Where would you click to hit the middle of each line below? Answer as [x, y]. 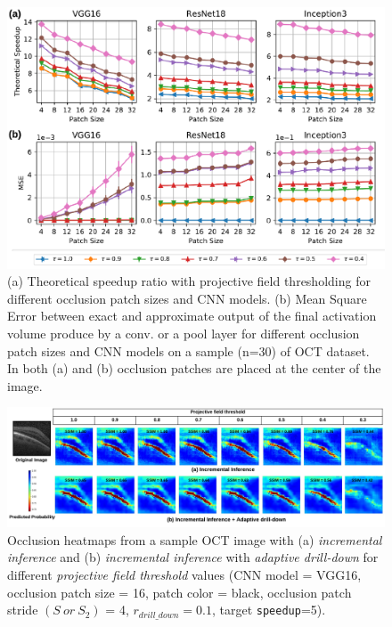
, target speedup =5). [269, 610]
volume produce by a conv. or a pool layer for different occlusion [184, 333]
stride [23, 610]
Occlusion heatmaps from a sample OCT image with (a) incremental [195, 539]
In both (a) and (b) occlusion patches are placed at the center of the [194, 368]
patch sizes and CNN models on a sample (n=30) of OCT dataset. [188, 350]
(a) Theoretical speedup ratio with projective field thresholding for [189, 281]
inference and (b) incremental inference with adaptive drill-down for [193, 557]
